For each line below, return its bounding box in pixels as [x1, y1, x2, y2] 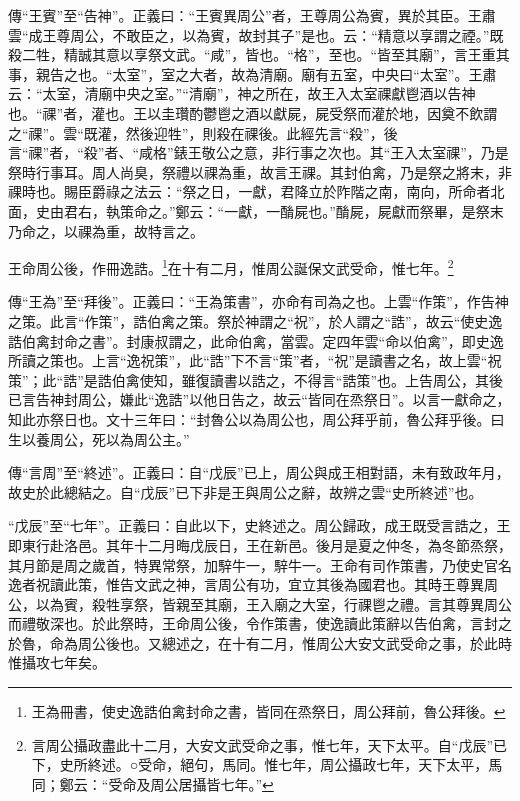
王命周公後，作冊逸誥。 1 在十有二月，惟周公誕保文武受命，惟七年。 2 [8, 255, 454, 278]
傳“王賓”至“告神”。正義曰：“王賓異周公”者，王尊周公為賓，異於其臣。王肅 [8, 5, 496, 25]
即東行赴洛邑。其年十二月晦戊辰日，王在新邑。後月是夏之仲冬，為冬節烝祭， [8, 534, 512, 555]
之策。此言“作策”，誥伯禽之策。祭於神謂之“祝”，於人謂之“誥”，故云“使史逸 [8, 310, 503, 331]
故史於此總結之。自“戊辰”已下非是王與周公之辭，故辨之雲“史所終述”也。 [8, 481, 483, 502]
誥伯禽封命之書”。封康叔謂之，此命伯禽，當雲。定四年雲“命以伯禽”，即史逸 [8, 330, 504, 351]
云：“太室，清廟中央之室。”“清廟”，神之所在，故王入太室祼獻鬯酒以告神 [8, 83, 476, 104]
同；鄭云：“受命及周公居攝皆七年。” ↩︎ [31, 773, 274, 794]
